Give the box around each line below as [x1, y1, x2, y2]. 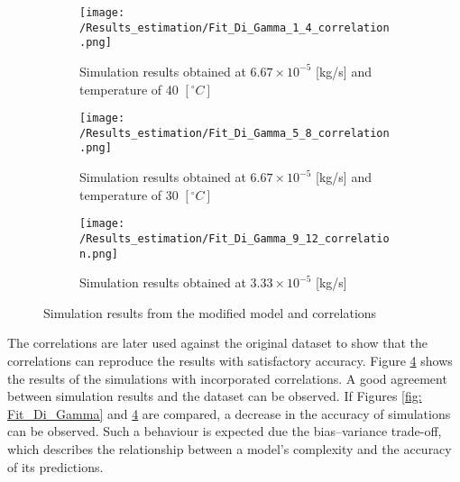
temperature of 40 [79, 79, 179, 98]
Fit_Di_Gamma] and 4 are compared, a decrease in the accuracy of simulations [7, 404, 451, 423]
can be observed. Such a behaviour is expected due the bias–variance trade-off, [7, 422, 442, 441]
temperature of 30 [79, 185, 179, 204]
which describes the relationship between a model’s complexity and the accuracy [7, 440, 452, 459]
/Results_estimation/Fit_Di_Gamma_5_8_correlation [79, 126, 390, 140]
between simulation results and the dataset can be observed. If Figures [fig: [7, 387, 422, 405]
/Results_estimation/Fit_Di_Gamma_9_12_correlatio [79, 232, 390, 245]
